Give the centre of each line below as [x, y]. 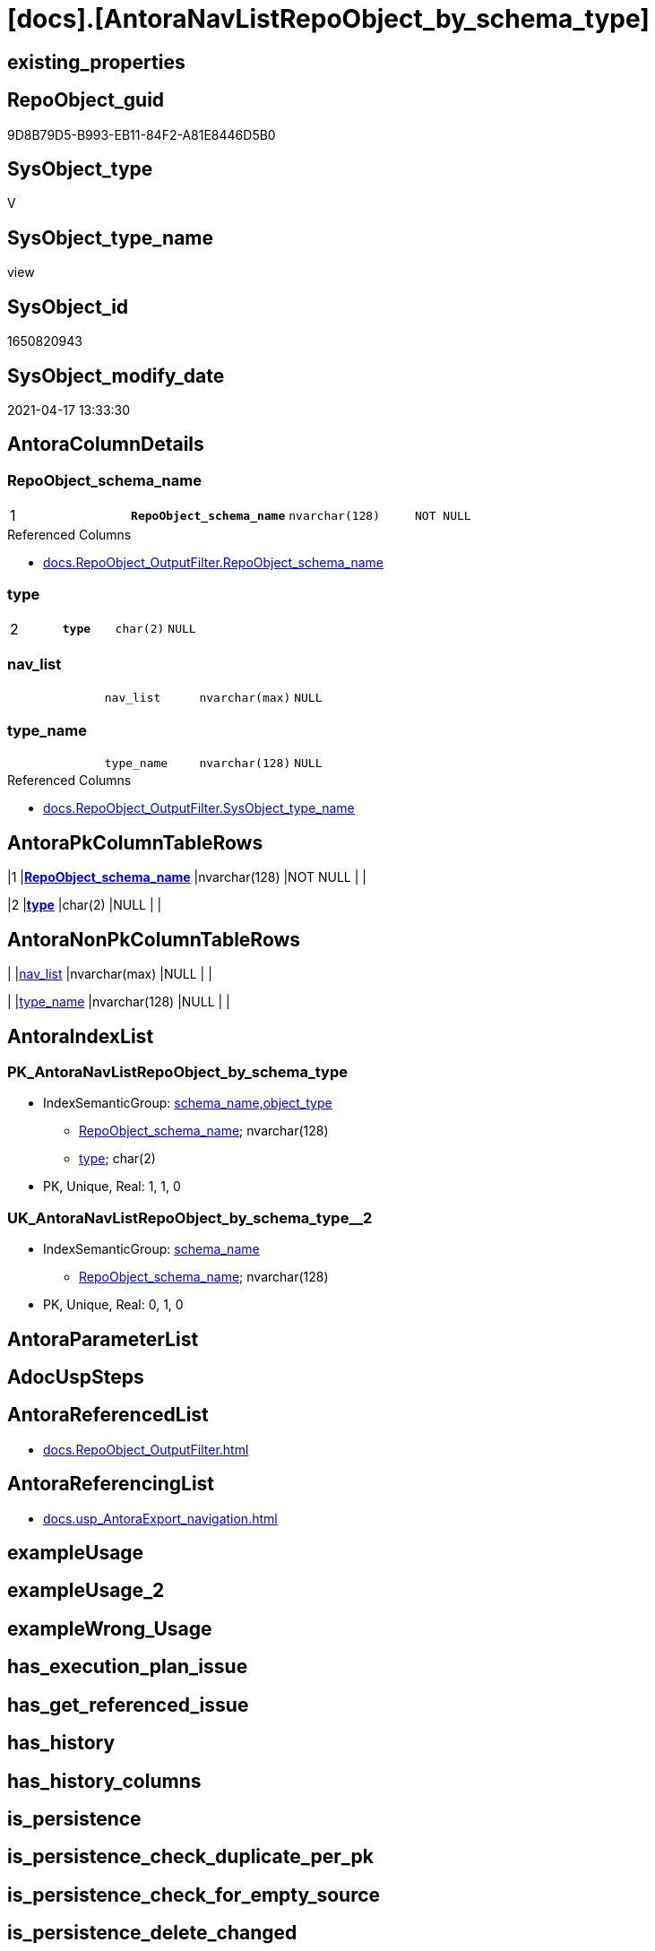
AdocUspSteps [76, 1377]
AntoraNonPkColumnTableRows [154, 939]
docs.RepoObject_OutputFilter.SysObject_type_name [199, 808]
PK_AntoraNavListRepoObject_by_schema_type [178, 1071]
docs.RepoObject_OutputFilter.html [146, 1449]
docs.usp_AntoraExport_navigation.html [160, 1518]
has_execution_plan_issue [128, 1667]
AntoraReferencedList [108, 1415]
